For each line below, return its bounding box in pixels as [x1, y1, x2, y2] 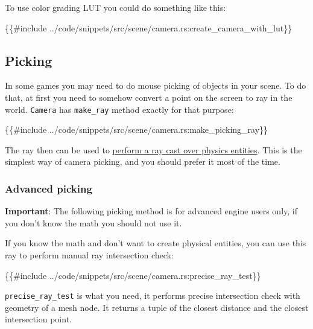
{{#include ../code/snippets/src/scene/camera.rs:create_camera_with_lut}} [5, 21, 292, 34]
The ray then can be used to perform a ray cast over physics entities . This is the [5, 143, 302, 156]
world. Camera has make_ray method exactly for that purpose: [5, 103, 234, 115]
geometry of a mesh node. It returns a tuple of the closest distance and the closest [5, 301, 309, 313]
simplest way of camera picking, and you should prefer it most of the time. [5, 155, 280, 168]
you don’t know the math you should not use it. [5, 216, 182, 229]
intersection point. [5, 313, 72, 325]
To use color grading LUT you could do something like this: [5, 1, 226, 13]
